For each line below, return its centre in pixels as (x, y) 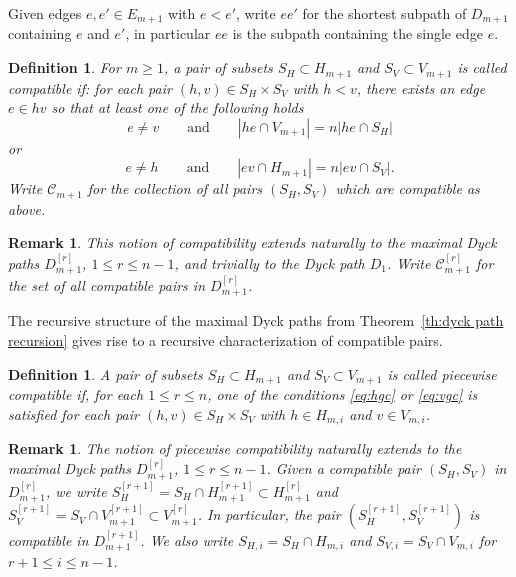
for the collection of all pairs (175, 188)
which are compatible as (407, 188)
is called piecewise (442, 373)
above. (27, 208)
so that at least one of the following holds (177, 107)
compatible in (48, 539)
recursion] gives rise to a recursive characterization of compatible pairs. (225, 339)
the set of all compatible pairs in (107, 284)
